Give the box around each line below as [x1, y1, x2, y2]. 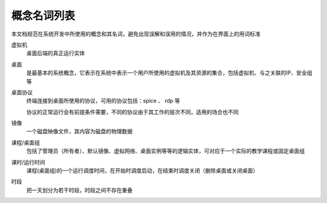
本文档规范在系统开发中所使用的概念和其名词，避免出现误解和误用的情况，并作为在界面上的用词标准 [11, 30, 260, 37]
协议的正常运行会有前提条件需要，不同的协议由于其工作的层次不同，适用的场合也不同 [26, 108, 239, 115]
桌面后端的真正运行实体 [26, 50, 85, 57]
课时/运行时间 [11, 158, 45, 166]
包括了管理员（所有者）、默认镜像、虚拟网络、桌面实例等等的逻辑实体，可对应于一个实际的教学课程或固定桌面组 [26, 147, 305, 155]
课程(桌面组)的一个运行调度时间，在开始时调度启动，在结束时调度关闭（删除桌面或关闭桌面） [26, 167, 259, 175]
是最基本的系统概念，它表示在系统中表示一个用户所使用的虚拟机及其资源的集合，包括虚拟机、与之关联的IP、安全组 [26, 69, 312, 77]
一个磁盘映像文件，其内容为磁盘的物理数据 [26, 127, 133, 135]
